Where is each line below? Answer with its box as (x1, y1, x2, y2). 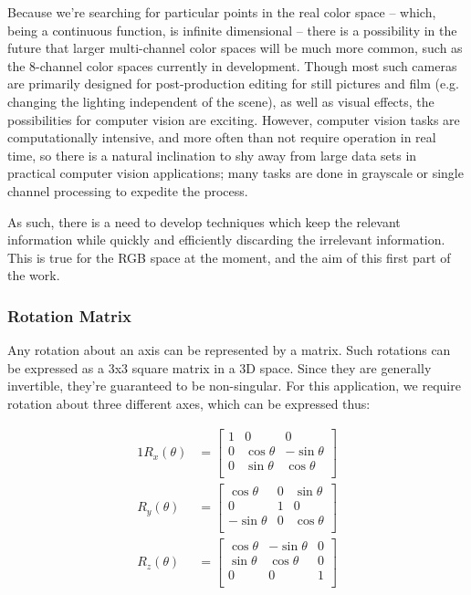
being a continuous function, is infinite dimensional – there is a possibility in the (7, 20, 457, 39)
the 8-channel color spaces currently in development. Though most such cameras (7, 56, 457, 75)
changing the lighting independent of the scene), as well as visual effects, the (7, 91, 434, 110)
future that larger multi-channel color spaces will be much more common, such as (7, 38, 463, 57)
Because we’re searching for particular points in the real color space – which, (7, 3, 436, 21)
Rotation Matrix (7, 304, 131, 327)
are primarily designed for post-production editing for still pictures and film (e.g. (7, 74, 459, 93)
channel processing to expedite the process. (7, 181, 248, 200)
